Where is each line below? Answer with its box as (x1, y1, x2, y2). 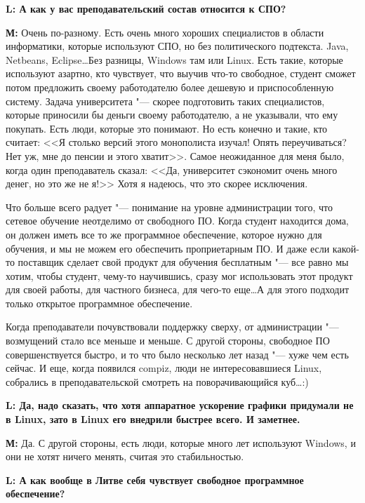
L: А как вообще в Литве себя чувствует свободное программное (6, 472, 304, 487)
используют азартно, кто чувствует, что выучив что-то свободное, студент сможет (6, 66, 356, 81)
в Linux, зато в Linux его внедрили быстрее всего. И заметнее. (6, 412, 300, 427)
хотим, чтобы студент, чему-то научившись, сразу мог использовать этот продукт (6, 268, 353, 283)
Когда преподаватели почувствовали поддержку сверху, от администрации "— (6, 319, 339, 334)
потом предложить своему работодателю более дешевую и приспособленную (6, 79, 334, 94)
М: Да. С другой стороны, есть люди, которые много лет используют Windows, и (6, 435, 356, 450)
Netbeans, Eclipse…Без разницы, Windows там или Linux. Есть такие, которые (6, 52, 343, 67)
